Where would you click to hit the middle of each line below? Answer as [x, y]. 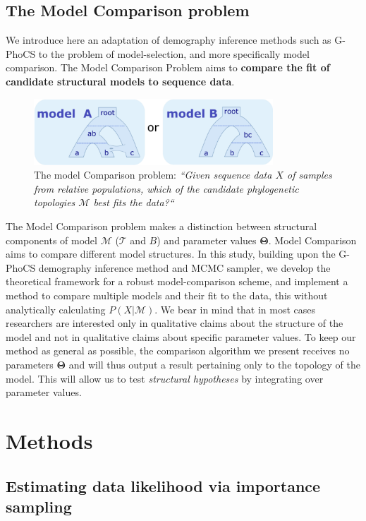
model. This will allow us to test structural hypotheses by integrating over [165, 378]
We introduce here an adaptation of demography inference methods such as [169, 40]
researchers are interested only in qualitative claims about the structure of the [175, 323]
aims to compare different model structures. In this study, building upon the [171, 254]
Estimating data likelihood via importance [163, 485]
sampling [39, 506]
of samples [310, 175]
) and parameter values [207, 240]
